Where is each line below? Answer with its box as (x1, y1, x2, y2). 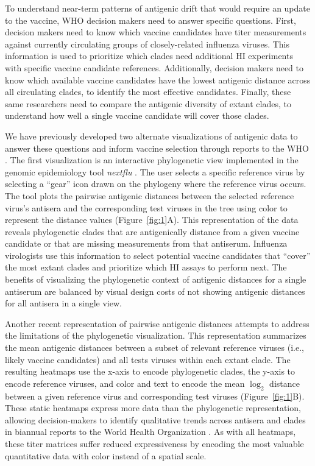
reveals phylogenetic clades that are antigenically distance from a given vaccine (5, 225, 300, 238)
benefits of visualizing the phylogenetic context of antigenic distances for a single (5, 273, 306, 286)
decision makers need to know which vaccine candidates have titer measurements (5, 26, 306, 38)
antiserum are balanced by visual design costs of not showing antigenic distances (5, 284, 305, 297)
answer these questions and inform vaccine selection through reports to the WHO (5, 141, 309, 154)
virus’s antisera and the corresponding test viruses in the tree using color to (5, 201, 288, 214)
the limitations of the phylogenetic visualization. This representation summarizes (5, 329, 306, 342)
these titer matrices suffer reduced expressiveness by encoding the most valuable (5, 437, 304, 450)
